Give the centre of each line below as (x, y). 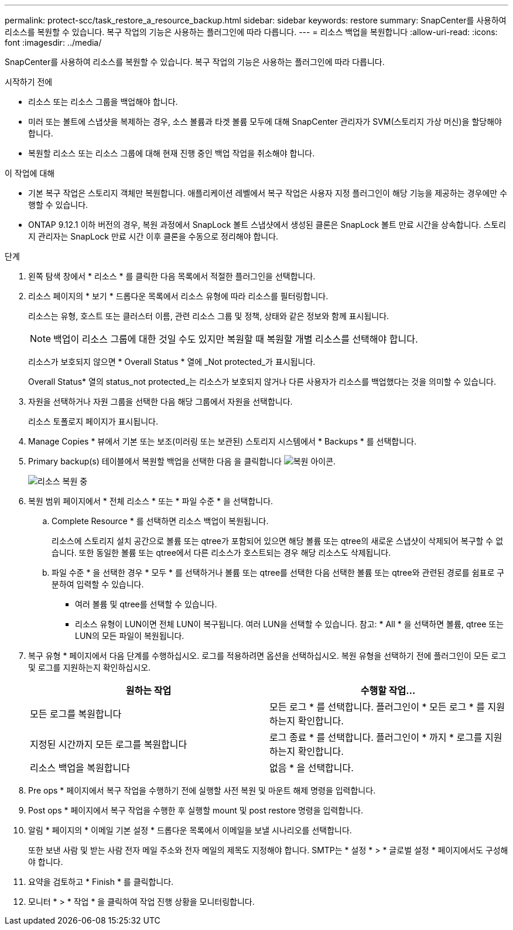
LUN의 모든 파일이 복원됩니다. (130, 636)
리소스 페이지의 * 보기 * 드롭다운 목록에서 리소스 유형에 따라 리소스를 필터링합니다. (178, 296)
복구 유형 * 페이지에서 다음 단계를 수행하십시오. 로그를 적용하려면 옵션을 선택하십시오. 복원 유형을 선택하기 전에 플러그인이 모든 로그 (267, 656)
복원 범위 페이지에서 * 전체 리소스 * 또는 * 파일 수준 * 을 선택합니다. (151, 501)
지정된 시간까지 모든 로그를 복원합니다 (109, 744)
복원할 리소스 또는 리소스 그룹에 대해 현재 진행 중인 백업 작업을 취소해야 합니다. (172, 153)
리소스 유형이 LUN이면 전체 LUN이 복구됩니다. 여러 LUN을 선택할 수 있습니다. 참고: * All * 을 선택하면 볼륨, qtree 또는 (290, 624)
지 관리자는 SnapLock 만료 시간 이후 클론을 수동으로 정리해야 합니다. (153, 236)
